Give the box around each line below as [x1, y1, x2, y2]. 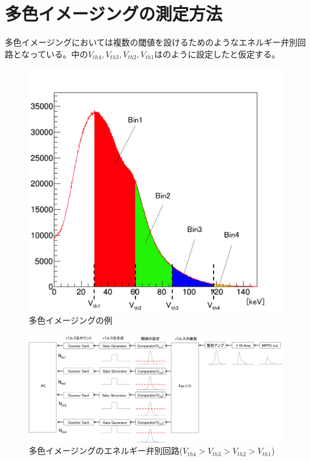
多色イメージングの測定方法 [5, 1, 223, 26]
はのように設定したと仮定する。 [154, 47, 280, 60]
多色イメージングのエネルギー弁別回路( [29, 444, 183, 457]
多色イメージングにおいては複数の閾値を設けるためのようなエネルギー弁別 [5, 36, 298, 48]
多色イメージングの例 [29, 313, 113, 326]
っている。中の [29, 47, 88, 60]
